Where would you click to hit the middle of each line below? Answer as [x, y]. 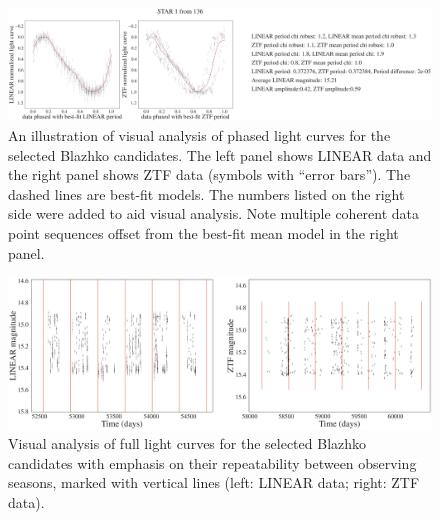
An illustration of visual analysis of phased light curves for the [199, 135]
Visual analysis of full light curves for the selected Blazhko [187, 443]
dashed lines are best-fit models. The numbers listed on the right [206, 193]
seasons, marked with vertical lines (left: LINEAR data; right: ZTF [214, 482]
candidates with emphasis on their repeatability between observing [212, 462]
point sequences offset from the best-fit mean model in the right [203, 233]
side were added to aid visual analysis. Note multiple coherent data [214, 213]
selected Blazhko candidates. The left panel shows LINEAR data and [220, 154]
